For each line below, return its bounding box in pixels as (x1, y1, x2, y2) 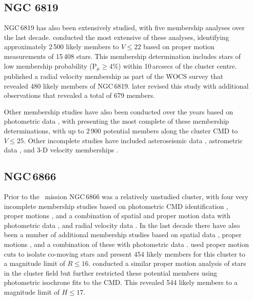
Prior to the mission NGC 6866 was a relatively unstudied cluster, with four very (4, 191, 249, 201)
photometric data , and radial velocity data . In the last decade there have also (4, 220, 240, 230)
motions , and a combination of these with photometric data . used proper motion (4, 239, 249, 249)
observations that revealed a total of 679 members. (4, 90, 155, 100)
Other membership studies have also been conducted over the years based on (4, 106, 233, 116)
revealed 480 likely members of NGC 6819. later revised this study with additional (4, 80, 249, 91)
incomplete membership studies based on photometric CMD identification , (4, 201, 228, 211)
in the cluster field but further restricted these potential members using (4, 267, 217, 278)
